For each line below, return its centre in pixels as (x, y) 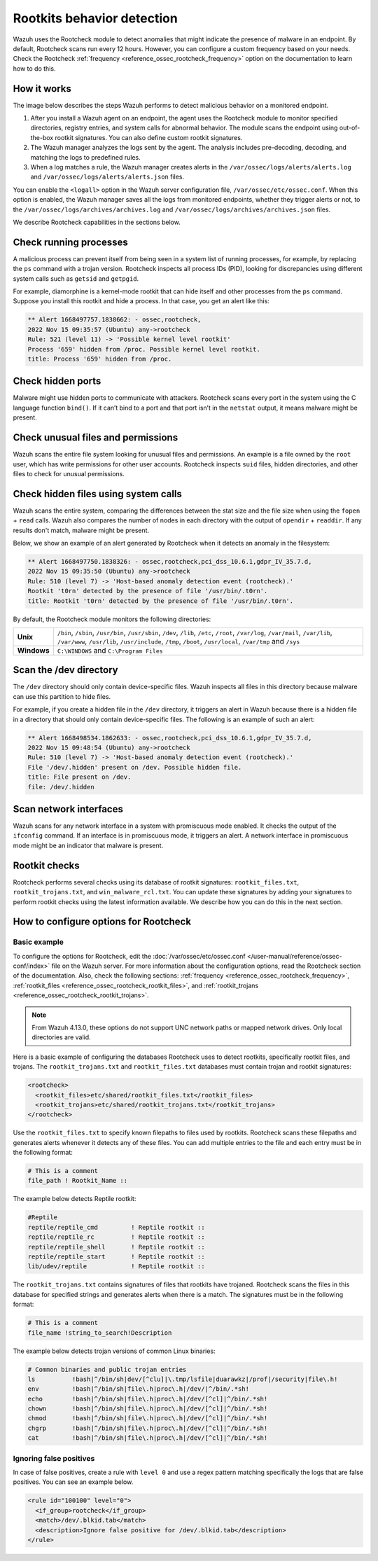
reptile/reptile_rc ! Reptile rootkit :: (117, 1237)
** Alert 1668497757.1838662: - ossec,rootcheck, (114, 320)
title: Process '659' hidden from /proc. (100, 359)
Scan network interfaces (68, 809)
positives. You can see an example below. (73, 1482)
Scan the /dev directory (65, 670)
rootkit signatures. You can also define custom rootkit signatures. (149, 137)
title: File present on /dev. (79, 777)
